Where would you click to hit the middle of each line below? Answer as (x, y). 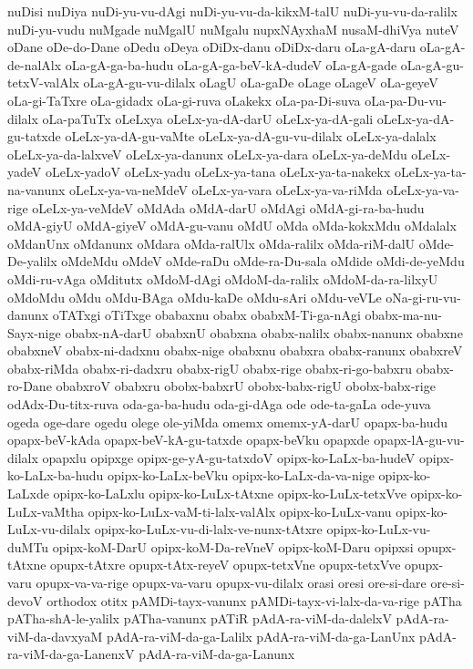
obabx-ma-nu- (403, 315)
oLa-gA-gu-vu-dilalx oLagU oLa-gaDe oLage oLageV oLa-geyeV (261, 82)
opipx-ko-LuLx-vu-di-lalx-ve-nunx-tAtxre (208, 529)
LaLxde (28, 494)
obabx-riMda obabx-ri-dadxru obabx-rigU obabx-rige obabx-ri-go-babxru (210, 368)
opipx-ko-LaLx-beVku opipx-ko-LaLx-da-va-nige (241, 475)
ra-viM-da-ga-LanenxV (71, 654)
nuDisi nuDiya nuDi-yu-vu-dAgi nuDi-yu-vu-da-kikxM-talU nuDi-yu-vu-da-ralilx (232, 11)
